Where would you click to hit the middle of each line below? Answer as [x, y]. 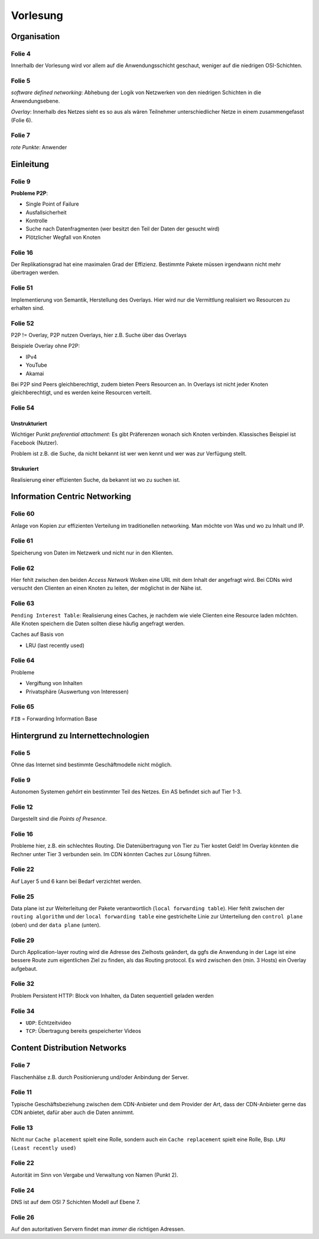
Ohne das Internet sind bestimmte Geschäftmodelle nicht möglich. [92, 764]
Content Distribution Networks [69, 1048]
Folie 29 [23, 940]
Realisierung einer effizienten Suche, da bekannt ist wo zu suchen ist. [95, 479]
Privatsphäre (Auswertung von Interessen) [77, 691]
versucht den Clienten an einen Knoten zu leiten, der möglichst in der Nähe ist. [107, 588]
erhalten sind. [27, 308]
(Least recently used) [44, 1148]
